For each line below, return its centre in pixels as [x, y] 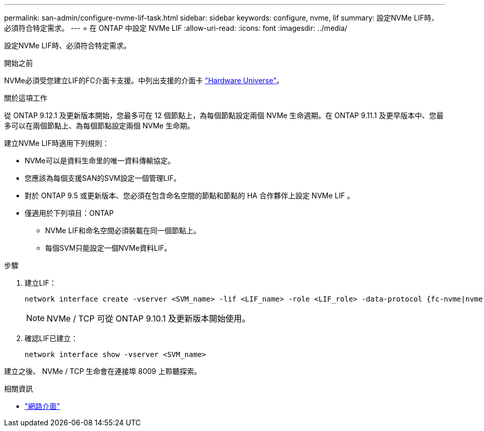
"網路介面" [43, 406]
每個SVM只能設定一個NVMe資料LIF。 [108, 248]
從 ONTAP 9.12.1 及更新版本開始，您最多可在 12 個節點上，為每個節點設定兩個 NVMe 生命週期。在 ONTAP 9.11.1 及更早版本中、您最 [224, 115]
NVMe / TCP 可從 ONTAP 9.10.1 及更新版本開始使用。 [148, 318]
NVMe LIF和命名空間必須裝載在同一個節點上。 [123, 230]
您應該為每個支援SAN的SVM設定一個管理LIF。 [103, 178]
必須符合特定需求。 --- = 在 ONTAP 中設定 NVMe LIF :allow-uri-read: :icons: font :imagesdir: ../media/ [176, 28]
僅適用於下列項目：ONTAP [69, 213]
